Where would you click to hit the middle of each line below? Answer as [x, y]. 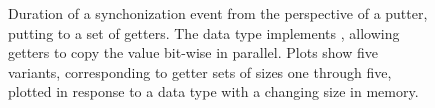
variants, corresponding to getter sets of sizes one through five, [200, 71]
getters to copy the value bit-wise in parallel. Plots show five [193, 52]
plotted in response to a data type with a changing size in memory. [213, 91]
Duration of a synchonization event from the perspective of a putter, [218, 13]
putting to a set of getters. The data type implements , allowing [204, 32]
